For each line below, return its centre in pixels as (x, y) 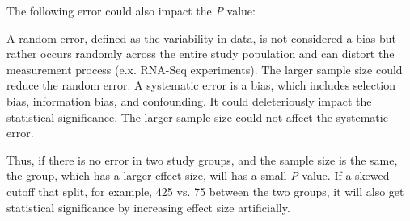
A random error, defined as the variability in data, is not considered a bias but (202, 38)
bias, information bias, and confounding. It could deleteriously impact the (189, 100)
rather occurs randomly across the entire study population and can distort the (201, 54)
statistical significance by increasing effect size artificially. (148, 207)
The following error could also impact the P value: (131, 10)
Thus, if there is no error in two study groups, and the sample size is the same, (202, 159)
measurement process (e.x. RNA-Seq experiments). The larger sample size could (205, 69)
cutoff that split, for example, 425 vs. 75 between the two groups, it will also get (205, 191)
